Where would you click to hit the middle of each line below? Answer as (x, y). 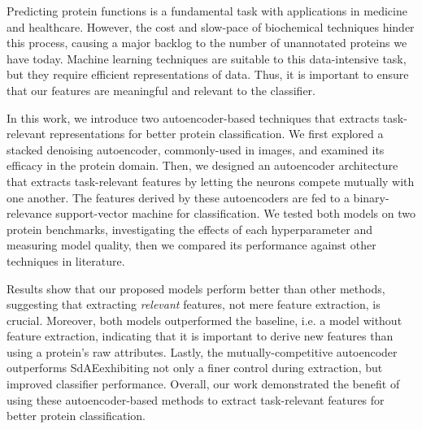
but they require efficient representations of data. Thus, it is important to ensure (208, 74)
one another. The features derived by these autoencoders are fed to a (178, 197)
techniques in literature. (66, 260)
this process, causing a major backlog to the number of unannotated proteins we (207, 43)
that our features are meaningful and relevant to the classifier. (161, 90)
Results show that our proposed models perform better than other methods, (196, 288)
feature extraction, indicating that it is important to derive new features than (200, 336)
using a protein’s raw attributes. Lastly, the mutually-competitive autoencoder (202, 351)
